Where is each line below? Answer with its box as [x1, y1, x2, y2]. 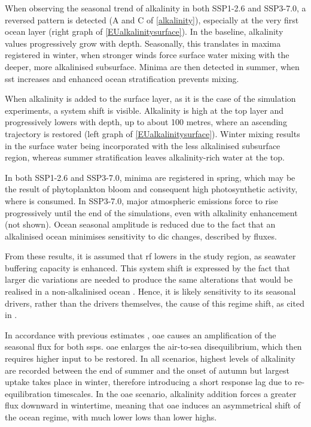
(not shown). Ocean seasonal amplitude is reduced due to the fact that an [5, 218, 276, 231]
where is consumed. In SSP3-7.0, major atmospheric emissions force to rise [5, 194, 278, 207]
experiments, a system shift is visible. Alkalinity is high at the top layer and [5, 104, 284, 116]
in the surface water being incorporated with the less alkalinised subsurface [5, 139, 280, 152]
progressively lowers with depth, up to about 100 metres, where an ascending [5, 116, 287, 128]
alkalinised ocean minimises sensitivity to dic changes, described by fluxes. [5, 229, 277, 242]
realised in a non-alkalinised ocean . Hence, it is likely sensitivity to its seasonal [5, 285, 296, 298]
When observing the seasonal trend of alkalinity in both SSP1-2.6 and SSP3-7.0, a [5, 2, 306, 14]
